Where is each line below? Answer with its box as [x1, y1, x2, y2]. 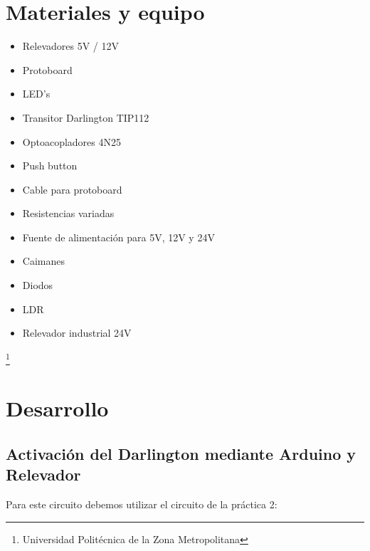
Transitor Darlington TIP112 [22, 110, 149, 125]
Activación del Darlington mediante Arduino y [6, 442, 356, 464]
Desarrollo [6, 394, 109, 423]
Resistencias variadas [22, 206, 115, 221]
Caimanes [22, 253, 65, 268]
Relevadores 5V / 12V [22, 38, 120, 53]
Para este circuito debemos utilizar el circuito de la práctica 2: [6, 497, 277, 512]
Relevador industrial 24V [22, 325, 132, 340]
